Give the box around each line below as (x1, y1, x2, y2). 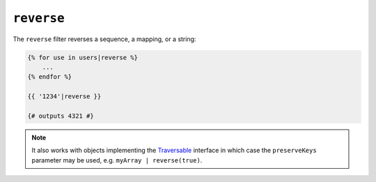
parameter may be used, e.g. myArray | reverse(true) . (31, 156, 203, 164)
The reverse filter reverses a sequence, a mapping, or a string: (13, 35, 196, 43)
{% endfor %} (27, 73, 72, 81)
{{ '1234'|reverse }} (27, 93, 102, 100)
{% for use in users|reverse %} (27, 53, 139, 61)
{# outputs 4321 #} (27, 112, 94, 120)
